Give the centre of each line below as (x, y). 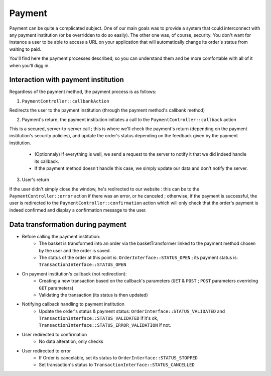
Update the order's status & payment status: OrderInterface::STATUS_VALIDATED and (132, 311)
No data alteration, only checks (71, 341)
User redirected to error (46, 351)
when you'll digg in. (30, 65)
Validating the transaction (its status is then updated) (93, 295)
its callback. (47, 161)
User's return (36, 180)
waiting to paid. (25, 49)
